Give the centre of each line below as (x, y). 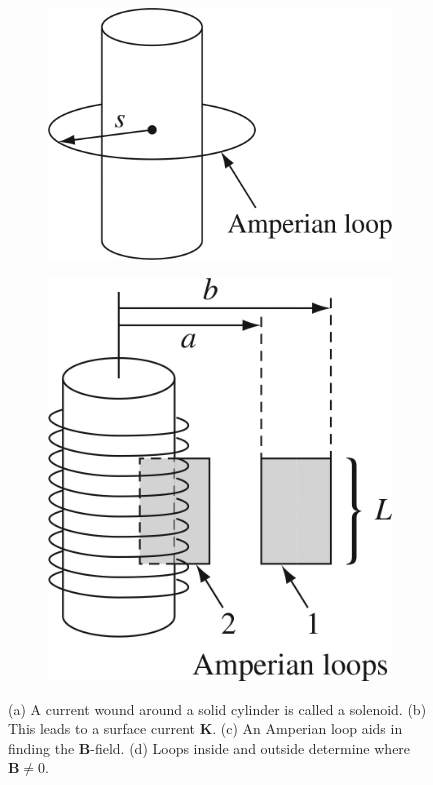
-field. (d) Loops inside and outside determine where (250, 747)
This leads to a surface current (101, 728)
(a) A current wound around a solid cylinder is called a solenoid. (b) (217, 708)
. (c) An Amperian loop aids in (307, 728)
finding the (41, 747)
